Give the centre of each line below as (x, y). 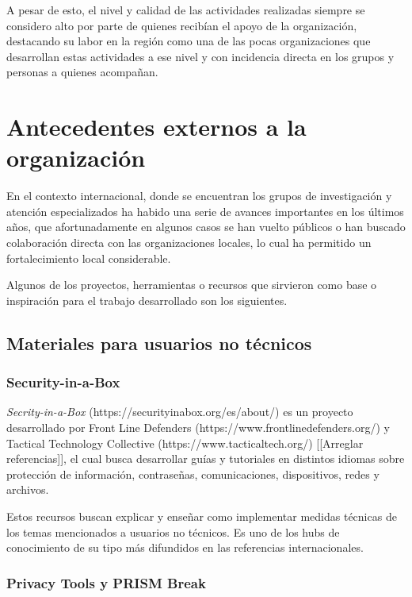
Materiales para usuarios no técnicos (159, 343)
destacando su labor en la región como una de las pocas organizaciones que (189, 41)
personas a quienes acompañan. (82, 72)
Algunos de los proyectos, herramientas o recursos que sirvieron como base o (192, 285)
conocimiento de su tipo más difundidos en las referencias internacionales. (185, 547)
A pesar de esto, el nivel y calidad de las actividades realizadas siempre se (186, 10)
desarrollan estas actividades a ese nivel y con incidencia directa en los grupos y (200, 56)
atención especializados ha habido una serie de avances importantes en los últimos (205, 211)
